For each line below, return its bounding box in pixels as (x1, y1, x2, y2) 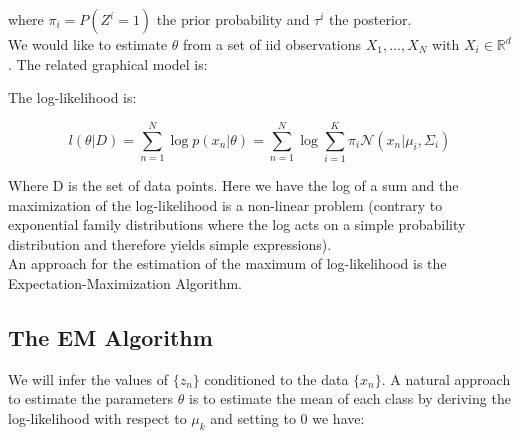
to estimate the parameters (8, 388, 174, 409)
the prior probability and (156, 9, 310, 29)
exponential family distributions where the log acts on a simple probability (8, 214, 466, 235)
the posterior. (329, 9, 412, 29)
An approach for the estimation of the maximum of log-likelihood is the (8, 253, 447, 274)
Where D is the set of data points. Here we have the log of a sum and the (8, 174, 459, 195)
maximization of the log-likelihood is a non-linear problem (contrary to (8, 194, 443, 215)
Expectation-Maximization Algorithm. (8, 272, 242, 293)
